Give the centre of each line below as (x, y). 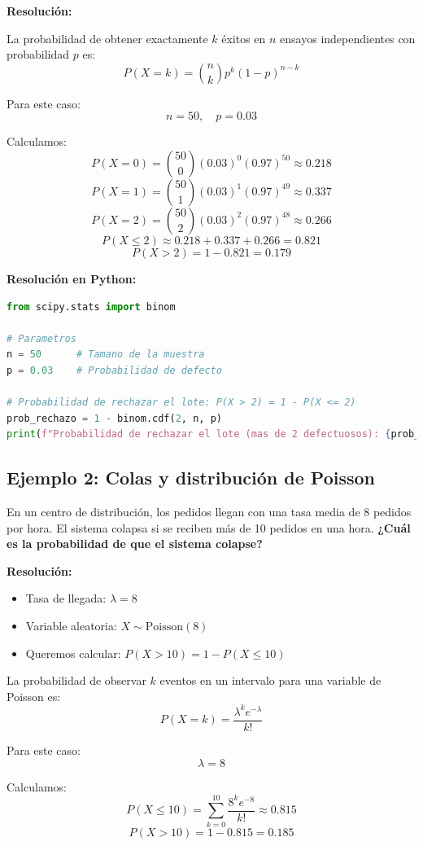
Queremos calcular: (73, 653)
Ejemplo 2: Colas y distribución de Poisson (191, 478)
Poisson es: (34, 696)
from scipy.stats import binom (91, 307)
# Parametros (41, 338)
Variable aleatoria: (71, 626)
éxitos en (244, 38)
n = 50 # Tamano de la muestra (106, 355)
